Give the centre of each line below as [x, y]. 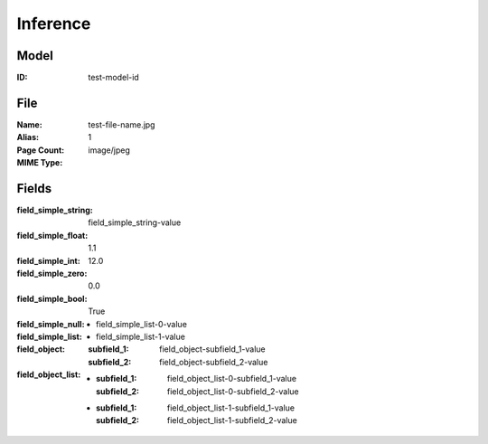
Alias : [28, 137]
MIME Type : [40, 163]
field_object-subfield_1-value [212, 349]
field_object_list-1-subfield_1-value [231, 408]
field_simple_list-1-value [141, 336]
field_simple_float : [52, 235]
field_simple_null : [51, 324]
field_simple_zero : [52, 273]
